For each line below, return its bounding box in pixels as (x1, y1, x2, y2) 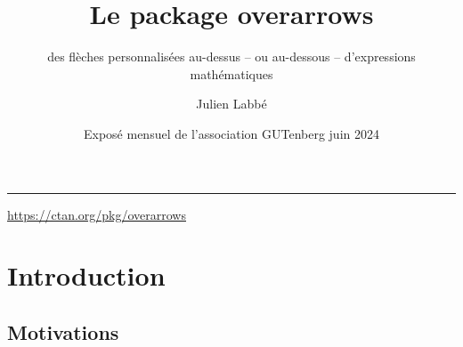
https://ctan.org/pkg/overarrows (7, 205, 186, 223)
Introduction (7, 257, 166, 294)
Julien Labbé (196, 94, 267, 113)
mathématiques (190, 64, 273, 83)
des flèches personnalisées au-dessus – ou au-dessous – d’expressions (47, 47, 416, 66)
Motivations (7, 318, 119, 345)
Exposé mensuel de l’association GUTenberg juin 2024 (84, 124, 379, 142)
